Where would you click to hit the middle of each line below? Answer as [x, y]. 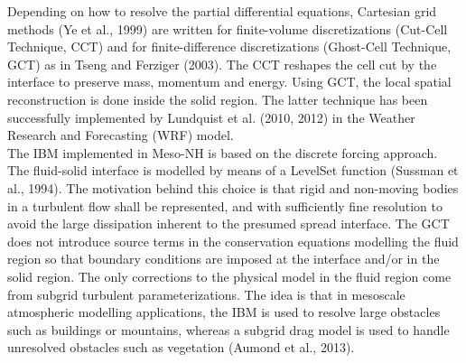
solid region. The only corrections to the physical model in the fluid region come [229, 276]
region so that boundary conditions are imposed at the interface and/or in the [224, 259]
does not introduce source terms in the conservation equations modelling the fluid [233, 241]
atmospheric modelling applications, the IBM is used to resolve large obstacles [224, 312]
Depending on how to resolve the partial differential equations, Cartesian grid [222, 11]
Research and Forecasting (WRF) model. [121, 135]
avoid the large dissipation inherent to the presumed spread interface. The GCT [228, 223]
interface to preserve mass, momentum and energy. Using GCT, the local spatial [229, 82]
